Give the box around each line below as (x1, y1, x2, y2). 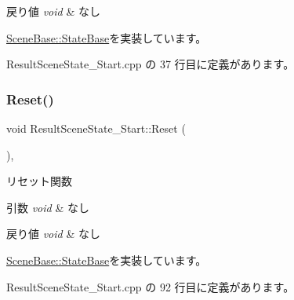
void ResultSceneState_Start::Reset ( (6, 120, 186, 136)
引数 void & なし (6, 199, 89, 215)
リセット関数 (6, 173, 72, 189)
